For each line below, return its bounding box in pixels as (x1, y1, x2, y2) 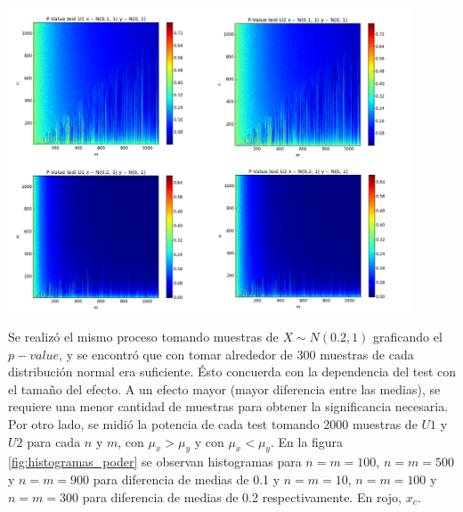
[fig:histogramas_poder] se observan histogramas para (8, 452, 302, 471)
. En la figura (270, 432, 344, 450)
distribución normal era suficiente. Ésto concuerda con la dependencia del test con (8, 362, 457, 381)
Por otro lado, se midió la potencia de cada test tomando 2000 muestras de (8, 415, 418, 434)
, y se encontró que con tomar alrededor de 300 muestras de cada (59, 344, 414, 363)
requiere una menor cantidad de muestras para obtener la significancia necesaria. (8, 397, 449, 416)
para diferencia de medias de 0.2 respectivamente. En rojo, (82, 487, 402, 506)
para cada (27, 432, 81, 450)
